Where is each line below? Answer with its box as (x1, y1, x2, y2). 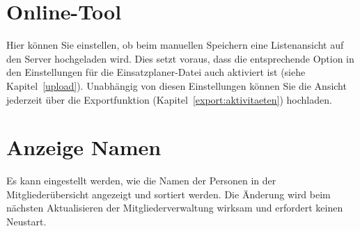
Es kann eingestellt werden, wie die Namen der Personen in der (6, 173, 276, 188)
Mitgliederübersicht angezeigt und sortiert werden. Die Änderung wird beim (6, 186, 331, 201)
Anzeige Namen (6, 133, 162, 161)
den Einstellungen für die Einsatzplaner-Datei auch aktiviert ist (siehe (6, 65, 306, 79)
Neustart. (6, 214, 47, 228)
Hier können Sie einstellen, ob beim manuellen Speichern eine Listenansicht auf (6, 38, 344, 52)
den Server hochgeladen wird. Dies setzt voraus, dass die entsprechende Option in (6, 51, 354, 65)
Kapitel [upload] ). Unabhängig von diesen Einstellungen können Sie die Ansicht (6, 78, 347, 93)
